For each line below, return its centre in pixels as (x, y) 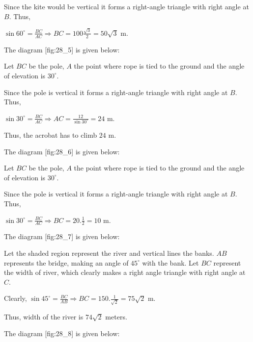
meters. (116, 317)
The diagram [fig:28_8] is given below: (62, 333)
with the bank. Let (170, 262)
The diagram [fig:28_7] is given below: (62, 236)
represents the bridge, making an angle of (66, 262)
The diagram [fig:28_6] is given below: (62, 151)
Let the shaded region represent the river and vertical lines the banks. (109, 253)
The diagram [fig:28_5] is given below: (62, 49)
